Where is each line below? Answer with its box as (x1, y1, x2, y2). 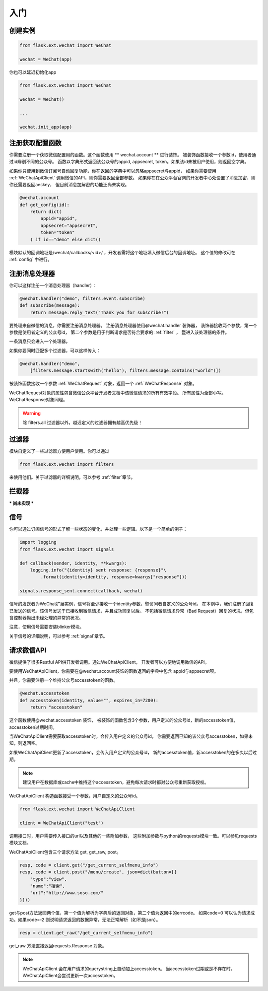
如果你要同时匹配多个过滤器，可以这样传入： (9, 348, 101, 354)
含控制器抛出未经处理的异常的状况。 (9, 615, 83, 621)
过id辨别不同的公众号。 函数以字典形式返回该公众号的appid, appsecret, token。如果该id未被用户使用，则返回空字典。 (9, 159, 249, 165)
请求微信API (9, 646, 47, 654)
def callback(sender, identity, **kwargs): (19, 560, 128, 566)
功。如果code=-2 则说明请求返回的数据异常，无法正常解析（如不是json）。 (9, 917, 161, 923)
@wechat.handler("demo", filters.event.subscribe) (19, 295, 146, 301)
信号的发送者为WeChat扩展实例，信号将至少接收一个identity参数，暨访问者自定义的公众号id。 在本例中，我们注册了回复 (9, 601, 255, 607)
